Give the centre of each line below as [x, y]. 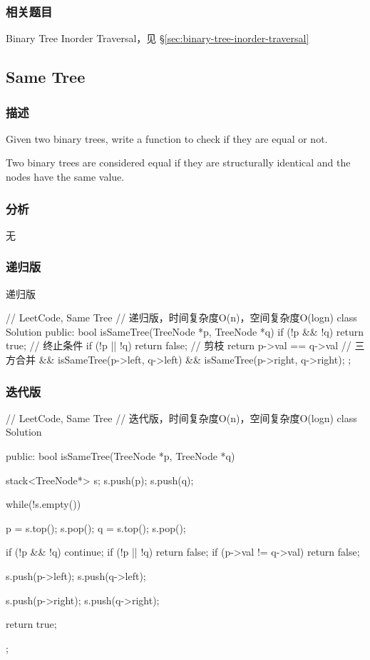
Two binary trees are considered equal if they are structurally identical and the [178, 162]
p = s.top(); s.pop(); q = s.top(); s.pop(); [96, 527]
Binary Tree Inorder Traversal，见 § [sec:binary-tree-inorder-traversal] [158, 38]
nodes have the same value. [65, 176]
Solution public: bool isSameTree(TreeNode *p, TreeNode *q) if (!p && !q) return [185, 331]
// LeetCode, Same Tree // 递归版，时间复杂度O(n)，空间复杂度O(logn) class [181, 317]
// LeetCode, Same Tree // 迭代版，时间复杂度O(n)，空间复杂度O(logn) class [181, 417]
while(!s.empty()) [43, 504]
